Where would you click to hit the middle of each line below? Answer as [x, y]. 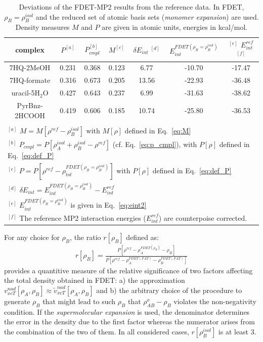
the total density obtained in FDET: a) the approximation [95, 280]
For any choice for [32, 237]
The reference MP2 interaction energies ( [83, 217]
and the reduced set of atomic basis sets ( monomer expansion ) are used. [147, 16]
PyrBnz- [30, 105]
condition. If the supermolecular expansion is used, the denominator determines [127, 311]
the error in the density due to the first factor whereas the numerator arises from [129, 322]
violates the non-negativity [215, 301]
